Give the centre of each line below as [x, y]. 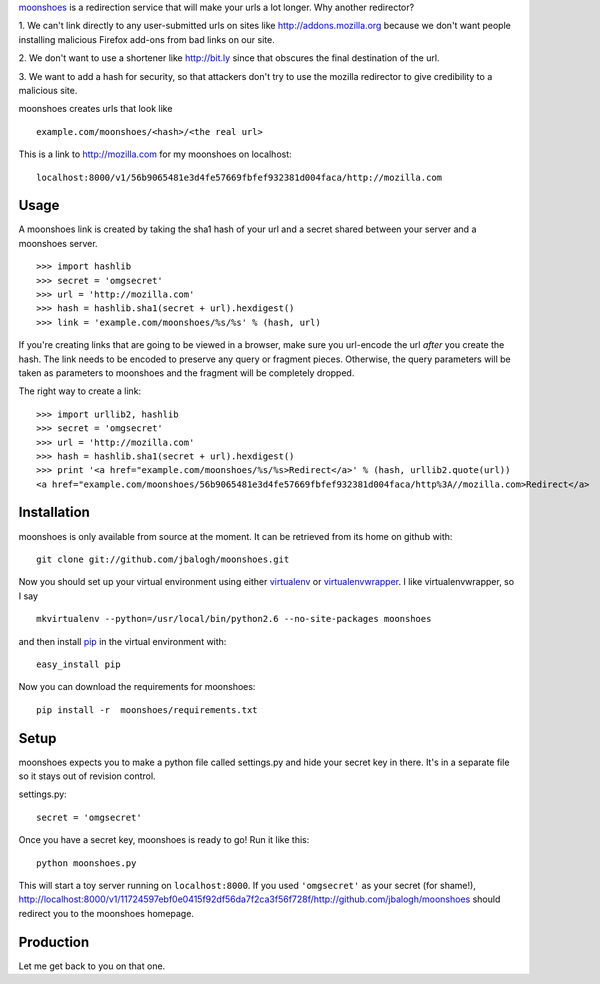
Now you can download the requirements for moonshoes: [137, 687]
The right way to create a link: [80, 391]
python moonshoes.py [86, 863]
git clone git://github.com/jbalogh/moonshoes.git [163, 559]
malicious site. [48, 90]
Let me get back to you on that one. [92, 966]
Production [54, 941]
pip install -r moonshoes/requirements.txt [147, 709]
